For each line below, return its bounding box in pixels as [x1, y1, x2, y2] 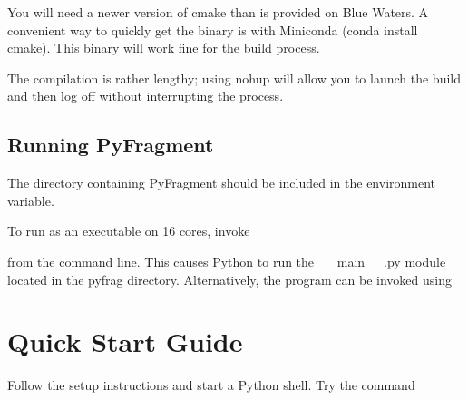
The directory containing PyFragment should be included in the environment [7, 173, 436, 192]
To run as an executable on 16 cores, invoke [7, 221, 250, 240]
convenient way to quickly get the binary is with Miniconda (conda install [7, 20, 418, 39]
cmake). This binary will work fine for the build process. [7, 38, 320, 57]
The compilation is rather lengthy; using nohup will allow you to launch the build [7, 68, 462, 87]
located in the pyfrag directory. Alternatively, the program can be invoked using [7, 269, 452, 288]
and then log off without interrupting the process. [7, 86, 284, 105]
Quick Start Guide [7, 323, 243, 360]
